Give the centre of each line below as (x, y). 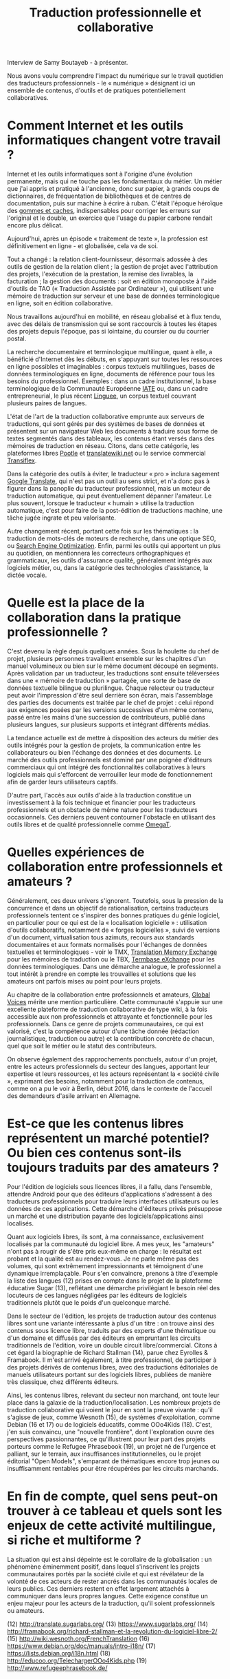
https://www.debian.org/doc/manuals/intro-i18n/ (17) (82, 1646)
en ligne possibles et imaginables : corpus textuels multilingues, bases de (111, 367)
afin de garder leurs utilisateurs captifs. (62, 782)
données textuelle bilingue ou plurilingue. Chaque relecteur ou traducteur (111, 688)
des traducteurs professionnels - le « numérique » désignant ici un (101, 83)
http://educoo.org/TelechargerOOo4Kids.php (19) (77, 1660)
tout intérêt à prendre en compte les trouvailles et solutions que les (102, 974)
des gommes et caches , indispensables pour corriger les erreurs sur (104, 211)
